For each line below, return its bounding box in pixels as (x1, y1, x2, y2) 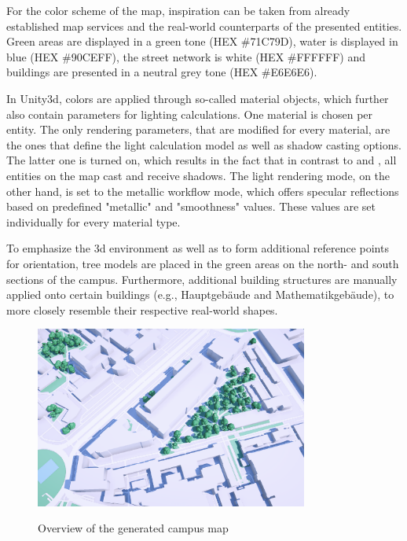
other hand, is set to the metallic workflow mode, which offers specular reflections (6, 182, 399, 199)
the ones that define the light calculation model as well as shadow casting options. (6, 136, 401, 153)
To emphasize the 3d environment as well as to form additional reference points (6, 240, 389, 256)
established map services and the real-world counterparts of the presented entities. (6, 17, 402, 34)
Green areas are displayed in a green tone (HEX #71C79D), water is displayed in (6, 33, 398, 50)
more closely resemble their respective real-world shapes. (6, 301, 278, 318)
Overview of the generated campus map (38, 520, 229, 536)
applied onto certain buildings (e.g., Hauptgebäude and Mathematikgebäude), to (6, 286, 394, 303)
